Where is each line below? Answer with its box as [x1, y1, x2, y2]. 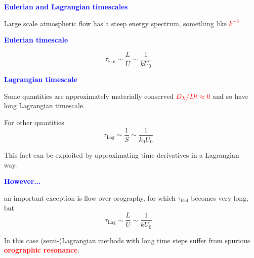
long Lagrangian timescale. [4, 100, 85, 111]
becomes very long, [191, 192, 249, 203]
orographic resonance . [4, 245, 80, 255]
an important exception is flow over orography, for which [4, 192, 176, 203]
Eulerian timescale [4, 35, 68, 45]
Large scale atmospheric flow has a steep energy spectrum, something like [4, 18, 227, 28]
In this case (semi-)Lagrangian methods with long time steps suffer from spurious [4, 235, 251, 245]
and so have [212, 90, 249, 101]
